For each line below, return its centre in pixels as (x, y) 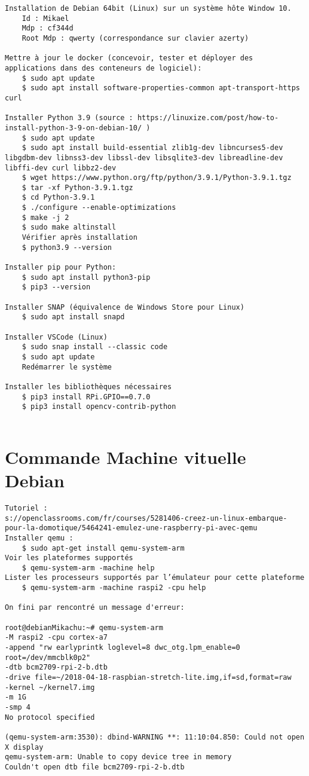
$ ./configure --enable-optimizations (99, 208)
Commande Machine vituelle (126, 456)
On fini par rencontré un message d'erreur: (95, 608)
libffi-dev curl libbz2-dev (61, 168)
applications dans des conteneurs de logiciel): (103, 68)
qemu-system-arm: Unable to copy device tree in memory (118, 757)
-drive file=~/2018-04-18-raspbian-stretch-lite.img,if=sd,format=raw (148, 678)
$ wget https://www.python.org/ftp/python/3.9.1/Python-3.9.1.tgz (157, 178)
